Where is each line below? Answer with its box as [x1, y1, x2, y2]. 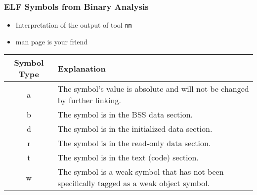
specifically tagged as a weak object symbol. [57, 177, 210, 189]
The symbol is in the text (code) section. [57, 152, 199, 163]
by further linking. [57, 94, 121, 106]
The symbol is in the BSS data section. [57, 109, 193, 120]
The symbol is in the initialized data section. [57, 123, 213, 135]
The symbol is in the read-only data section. [57, 137, 211, 149]
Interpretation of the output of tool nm [15, 20, 132, 30]
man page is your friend [15, 36, 88, 46]
